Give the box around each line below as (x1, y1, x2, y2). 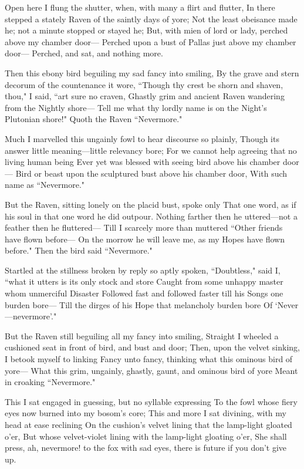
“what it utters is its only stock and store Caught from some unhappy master (5, 275, 283, 288)
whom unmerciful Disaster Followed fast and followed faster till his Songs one (5, 287, 283, 299)
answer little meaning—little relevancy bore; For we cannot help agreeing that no (5, 144, 297, 156)
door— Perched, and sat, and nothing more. (5, 47, 163, 59)
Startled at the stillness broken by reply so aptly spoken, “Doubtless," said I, (5, 264, 281, 276)
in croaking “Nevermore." (5, 376, 96, 388)
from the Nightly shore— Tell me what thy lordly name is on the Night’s (5, 101, 267, 113)
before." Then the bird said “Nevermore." (5, 244, 153, 257)
